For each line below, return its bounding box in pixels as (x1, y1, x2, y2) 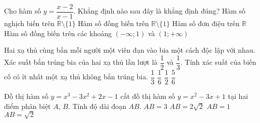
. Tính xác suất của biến (180, 57, 256, 67)
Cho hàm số (4, 6, 41, 16)
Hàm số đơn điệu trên (172, 18, 240, 29)
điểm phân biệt (4, 100, 51, 111)
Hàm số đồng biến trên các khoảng (4, 28, 112, 38)
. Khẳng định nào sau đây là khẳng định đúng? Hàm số (73, 6, 245, 16)
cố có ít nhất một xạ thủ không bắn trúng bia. (4, 71, 148, 82)
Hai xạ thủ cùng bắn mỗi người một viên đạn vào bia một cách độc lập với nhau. (4, 45, 255, 55)
